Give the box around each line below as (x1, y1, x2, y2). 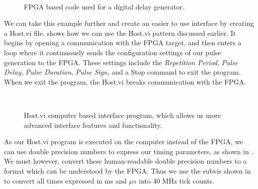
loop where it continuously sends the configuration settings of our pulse (4, 47, 221, 57)
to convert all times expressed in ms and (4, 175, 127, 186)
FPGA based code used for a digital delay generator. (24, 1, 184, 11)
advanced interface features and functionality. (24, 119, 162, 130)
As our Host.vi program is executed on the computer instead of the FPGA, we (4, 136, 243, 147)
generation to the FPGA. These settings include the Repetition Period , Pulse (4, 57, 238, 67)
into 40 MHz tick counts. (139, 175, 215, 186)
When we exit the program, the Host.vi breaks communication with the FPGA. (4, 76, 247, 87)
